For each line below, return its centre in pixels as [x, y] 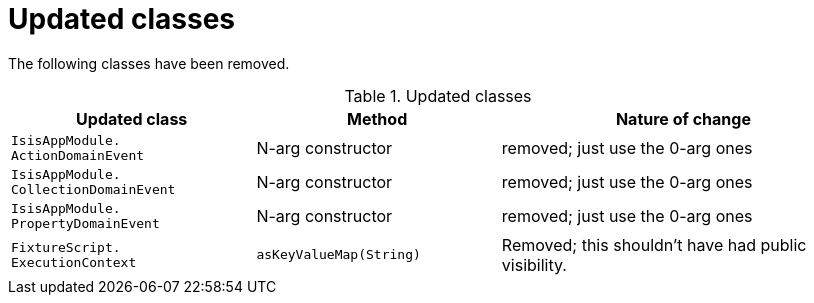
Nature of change [683, 118]
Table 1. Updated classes [438, 95]
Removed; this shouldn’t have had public [654, 244]
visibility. [534, 264]
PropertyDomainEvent [85, 223]
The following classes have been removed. [149, 63]
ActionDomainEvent [78, 155]
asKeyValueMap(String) [338, 255]
